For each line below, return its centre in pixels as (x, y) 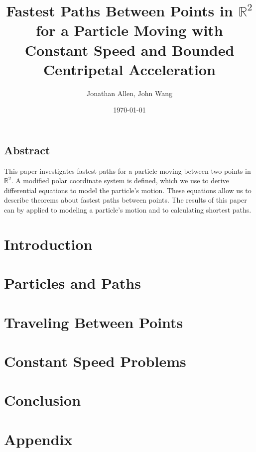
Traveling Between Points (94, 322)
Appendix (38, 439)
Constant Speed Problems (95, 361)
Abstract (27, 150)
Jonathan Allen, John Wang (129, 93)
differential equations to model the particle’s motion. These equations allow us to (128, 190)
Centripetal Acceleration (129, 69)
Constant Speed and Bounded (129, 50)
